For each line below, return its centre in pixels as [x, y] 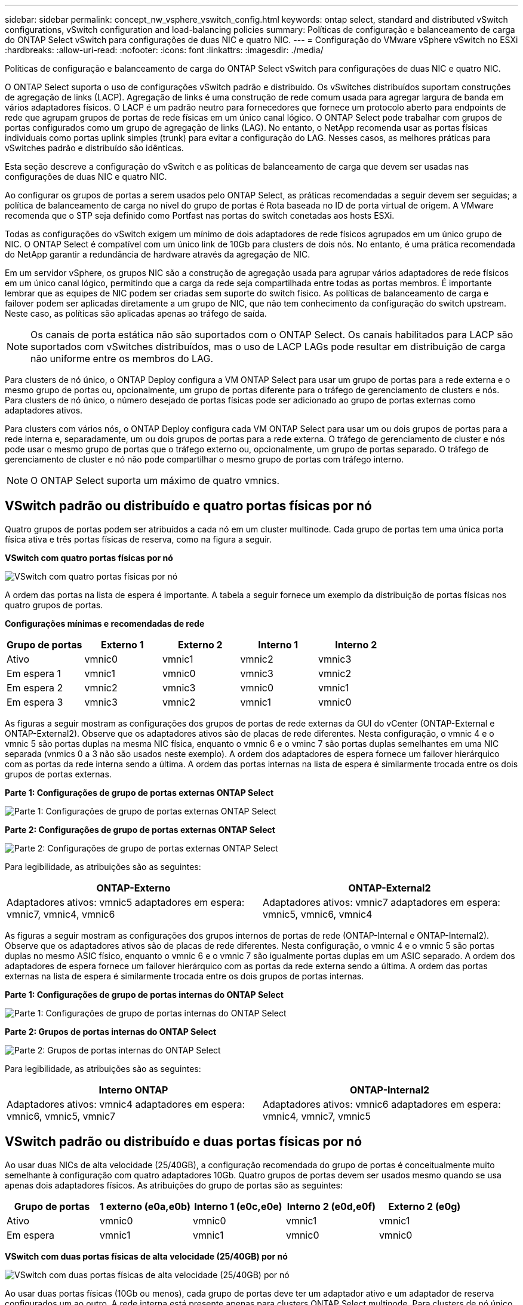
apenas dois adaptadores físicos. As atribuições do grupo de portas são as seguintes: [174, 1185]
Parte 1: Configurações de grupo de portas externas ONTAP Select [139, 792]
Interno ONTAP [133, 1090]
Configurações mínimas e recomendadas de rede [105, 623]
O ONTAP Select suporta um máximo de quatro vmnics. [155, 480]
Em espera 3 [35, 702]
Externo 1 [122, 644]
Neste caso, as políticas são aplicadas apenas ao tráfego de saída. [136, 313]
